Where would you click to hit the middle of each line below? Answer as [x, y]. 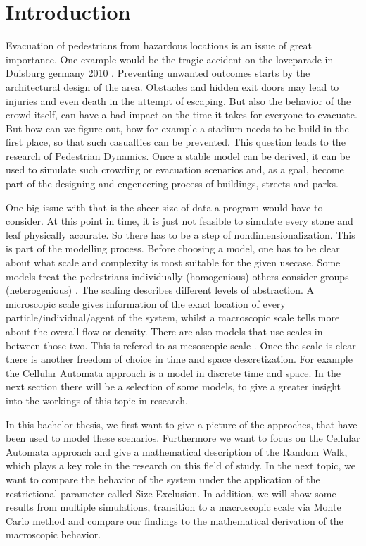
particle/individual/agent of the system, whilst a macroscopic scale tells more [173, 317]
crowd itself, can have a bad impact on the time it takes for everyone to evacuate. [182, 114]
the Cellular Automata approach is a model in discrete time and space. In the [173, 372]
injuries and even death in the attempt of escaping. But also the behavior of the [178, 100]
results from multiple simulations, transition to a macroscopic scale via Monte [173, 507]
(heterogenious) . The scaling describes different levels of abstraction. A [160, 290]
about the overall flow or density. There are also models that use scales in [164, 331]
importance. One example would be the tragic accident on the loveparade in [170, 59]
